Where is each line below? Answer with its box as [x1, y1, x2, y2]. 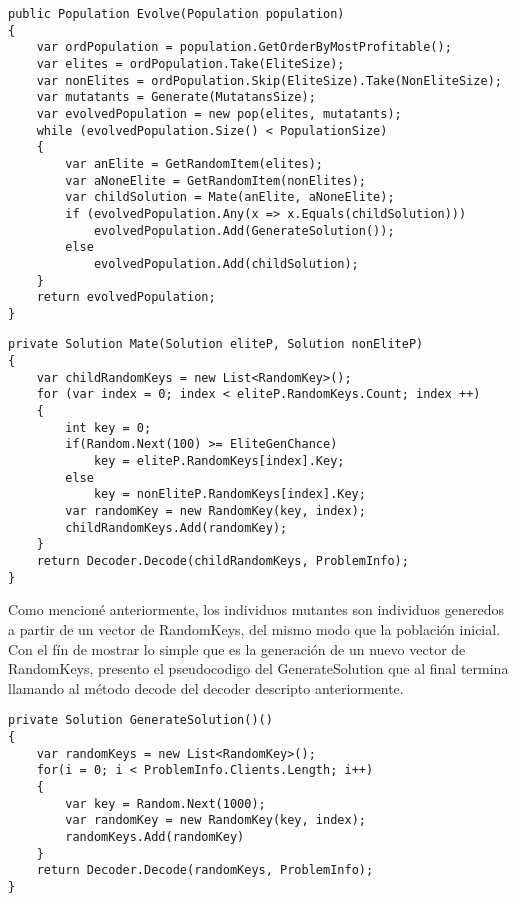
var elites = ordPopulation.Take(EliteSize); [36, 56, 345, 71]
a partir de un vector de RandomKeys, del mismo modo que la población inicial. [8, 618, 501, 639]
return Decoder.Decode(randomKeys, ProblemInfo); [36, 863, 374, 878]
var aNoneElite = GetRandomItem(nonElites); [65, 173, 366, 188]
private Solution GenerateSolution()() [8, 713, 273, 728]
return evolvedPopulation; [36, 290, 216, 305]
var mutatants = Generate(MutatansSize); [36, 90, 316, 105]
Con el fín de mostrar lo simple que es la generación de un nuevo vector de [8, 638, 466, 659]
